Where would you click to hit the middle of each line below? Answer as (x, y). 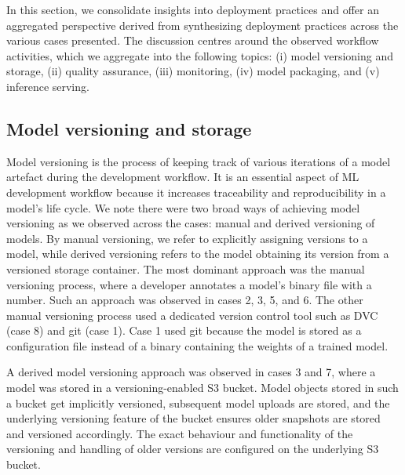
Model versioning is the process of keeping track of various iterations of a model (199, 161)
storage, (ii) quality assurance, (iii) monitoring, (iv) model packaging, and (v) (193, 71)
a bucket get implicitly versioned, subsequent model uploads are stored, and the (198, 402)
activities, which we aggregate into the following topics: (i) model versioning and (200, 55)
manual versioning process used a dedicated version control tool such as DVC (192, 315)
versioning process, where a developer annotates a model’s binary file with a (189, 284)
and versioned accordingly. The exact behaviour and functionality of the (180, 433)
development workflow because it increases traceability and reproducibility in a (196, 192)
